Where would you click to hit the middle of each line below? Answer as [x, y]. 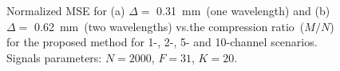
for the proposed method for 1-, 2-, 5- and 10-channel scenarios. [162, 42]
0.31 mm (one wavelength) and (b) [243, 10]
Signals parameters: [54, 57]
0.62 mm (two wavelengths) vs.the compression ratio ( [169, 26]
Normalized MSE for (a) [66, 10]
